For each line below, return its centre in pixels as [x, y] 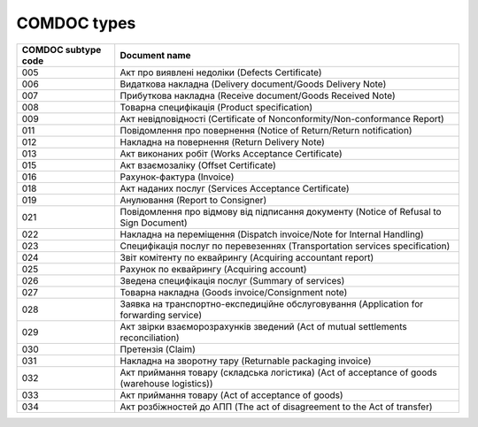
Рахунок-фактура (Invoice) [177, 177]
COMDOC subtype [62, 50]
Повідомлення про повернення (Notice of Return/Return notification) [266, 130]
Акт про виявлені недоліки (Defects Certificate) [221, 72]
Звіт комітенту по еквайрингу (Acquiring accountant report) [247, 257]
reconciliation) [150, 338]
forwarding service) [161, 315]
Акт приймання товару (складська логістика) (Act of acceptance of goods [278, 372]
